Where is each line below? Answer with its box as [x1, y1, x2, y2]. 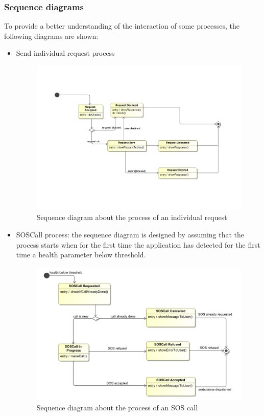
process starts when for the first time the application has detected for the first [16, 239, 260, 250]
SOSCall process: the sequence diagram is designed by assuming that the [16, 229, 245, 240]
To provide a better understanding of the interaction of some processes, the [4, 20, 240, 31]
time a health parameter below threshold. [16, 249, 146, 260]
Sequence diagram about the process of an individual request [36, 212, 227, 223]
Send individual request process [16, 48, 115, 58]
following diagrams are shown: [4, 30, 99, 41]
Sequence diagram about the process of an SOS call [36, 402, 198, 412]
